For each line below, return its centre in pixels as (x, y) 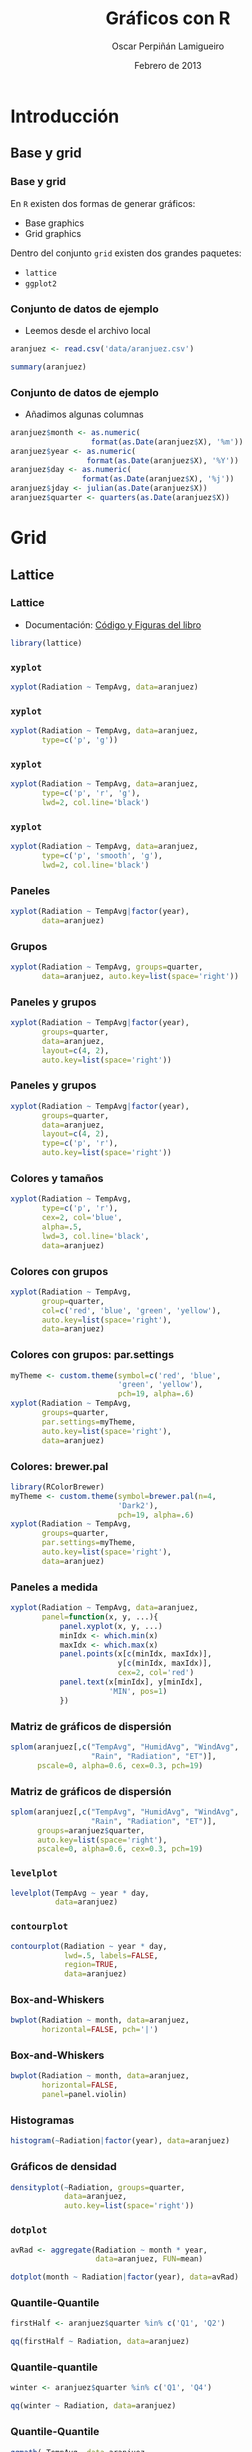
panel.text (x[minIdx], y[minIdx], (131, 1682)
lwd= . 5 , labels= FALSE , (111, 1955)
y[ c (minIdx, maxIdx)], (165, 1663)
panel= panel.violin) (84, 2095)
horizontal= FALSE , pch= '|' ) (100, 2030)
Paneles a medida (54, 1587)
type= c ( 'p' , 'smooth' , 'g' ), (102, 856)
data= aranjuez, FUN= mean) (149, 2259)
